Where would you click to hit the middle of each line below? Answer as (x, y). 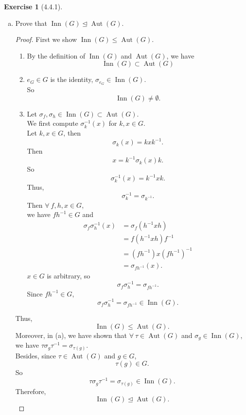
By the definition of (56, 55)
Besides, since (36, 355)
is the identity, (72, 79)
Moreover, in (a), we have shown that (71, 335)
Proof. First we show (46, 39)
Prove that (31, 23)
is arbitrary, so (69, 276)
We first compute (53, 123)
